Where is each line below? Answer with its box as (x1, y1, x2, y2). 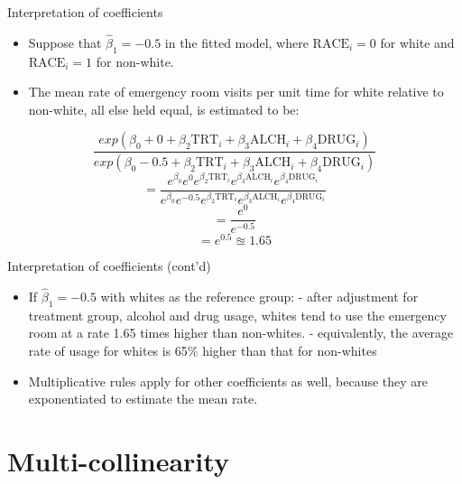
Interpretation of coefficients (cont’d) (7, 256, 211, 275)
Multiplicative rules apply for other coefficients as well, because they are (28, 371, 429, 390)
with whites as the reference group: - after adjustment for (100, 286, 419, 305)
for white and (380, 33, 455, 51)
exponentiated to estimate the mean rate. (28, 389, 258, 408)
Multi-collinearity (7, 442, 229, 479)
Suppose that (28, 33, 102, 51)
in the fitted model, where (164, 33, 309, 51)
